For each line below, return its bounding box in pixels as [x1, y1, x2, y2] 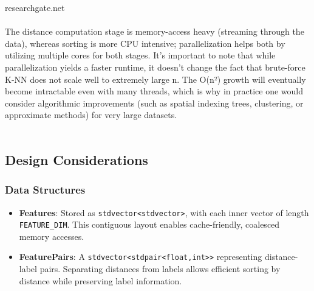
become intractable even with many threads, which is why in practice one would [5, 85, 304, 97]
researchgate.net [5, 1, 65, 13]
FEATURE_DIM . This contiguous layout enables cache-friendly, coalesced [19, 218, 280, 231]
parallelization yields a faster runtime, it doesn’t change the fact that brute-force [5, 60, 305, 73]
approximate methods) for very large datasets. [5, 108, 177, 121]
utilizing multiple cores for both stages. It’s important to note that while [5, 49, 276, 61]
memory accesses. [19, 230, 84, 242]
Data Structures [5, 182, 86, 197]
